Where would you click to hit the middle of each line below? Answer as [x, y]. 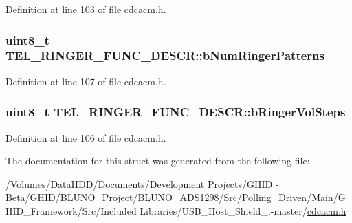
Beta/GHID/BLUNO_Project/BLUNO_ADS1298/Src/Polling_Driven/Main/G [176, 197]
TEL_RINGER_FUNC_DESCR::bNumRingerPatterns [165, 55]
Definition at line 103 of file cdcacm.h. [86, 9]
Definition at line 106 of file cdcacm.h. [86, 137]
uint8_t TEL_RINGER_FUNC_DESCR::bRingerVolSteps [176, 112]
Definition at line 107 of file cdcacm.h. [86, 81]
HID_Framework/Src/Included [71, 210]
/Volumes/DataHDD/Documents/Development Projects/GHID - [142, 183]
